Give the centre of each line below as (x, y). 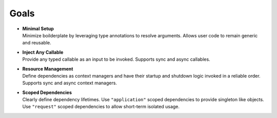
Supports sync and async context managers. (70, 83)
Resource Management (48, 68)
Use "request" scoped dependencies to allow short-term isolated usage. (101, 107)
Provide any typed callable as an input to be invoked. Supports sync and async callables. (116, 59)
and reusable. (37, 43)
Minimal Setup (38, 29)
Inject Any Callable (43, 52)
